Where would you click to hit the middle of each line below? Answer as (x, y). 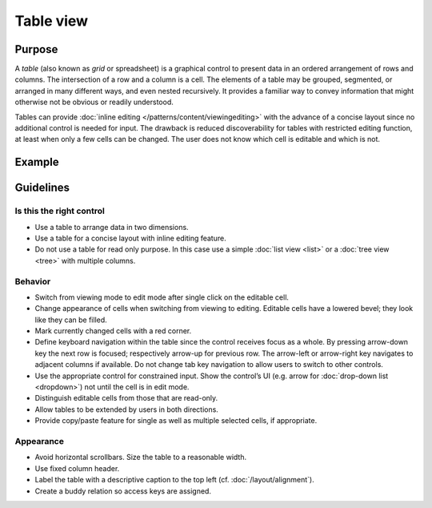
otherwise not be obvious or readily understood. (94, 102)
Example (37, 162)
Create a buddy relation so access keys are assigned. (123, 491)
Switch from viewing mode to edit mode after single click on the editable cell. (162, 297)
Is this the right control (60, 211)
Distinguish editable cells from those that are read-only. (126, 398)
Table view (51, 21)
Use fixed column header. (77, 468)
